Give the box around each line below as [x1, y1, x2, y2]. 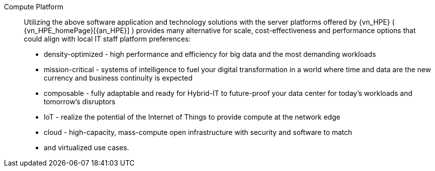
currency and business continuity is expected [44, 74, 193, 82]
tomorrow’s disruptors [44, 97, 116, 106]
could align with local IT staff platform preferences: [24, 35, 191, 43]
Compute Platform [4, 2, 64, 11]
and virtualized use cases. [44, 143, 129, 152]
